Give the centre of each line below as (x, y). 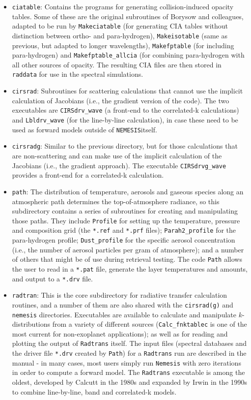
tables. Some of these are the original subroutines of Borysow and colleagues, (128, 16)
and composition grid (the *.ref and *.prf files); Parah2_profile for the (124, 230)
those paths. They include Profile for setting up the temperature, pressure (126, 220)
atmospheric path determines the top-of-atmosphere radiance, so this (116, 201)
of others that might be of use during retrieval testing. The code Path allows (127, 259)
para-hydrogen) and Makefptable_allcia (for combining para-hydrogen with (128, 55)
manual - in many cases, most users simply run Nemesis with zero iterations (126, 362)
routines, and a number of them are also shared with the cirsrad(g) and (123, 304)
